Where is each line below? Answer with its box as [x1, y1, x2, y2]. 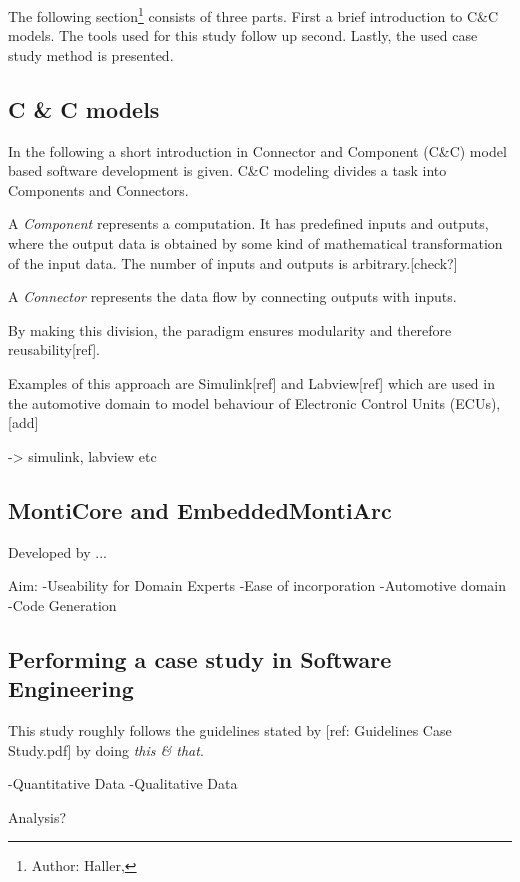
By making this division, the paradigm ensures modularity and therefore [8, 319, 452, 340]
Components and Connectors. [8, 179, 189, 200]
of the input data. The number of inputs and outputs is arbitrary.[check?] [8, 252, 458, 273]
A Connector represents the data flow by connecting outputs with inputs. [8, 286, 457, 307]
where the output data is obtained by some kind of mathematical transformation [8, 233, 503, 254]
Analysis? [8, 806, 67, 827]
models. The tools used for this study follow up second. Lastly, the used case [8, 25, 478, 46]
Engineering [8, 673, 134, 704]
